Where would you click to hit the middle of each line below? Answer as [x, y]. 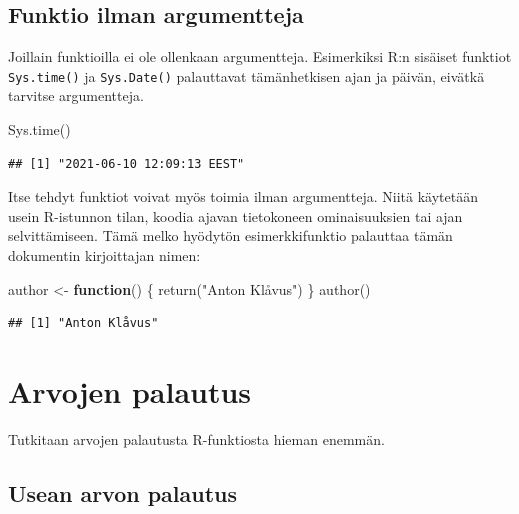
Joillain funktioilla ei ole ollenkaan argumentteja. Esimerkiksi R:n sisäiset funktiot [260, 56]
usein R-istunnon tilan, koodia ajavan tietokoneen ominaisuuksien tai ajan [235, 215]
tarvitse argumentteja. [76, 95]
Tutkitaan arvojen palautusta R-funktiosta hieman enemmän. [196, 438]
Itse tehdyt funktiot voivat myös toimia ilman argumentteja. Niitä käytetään [243, 196]
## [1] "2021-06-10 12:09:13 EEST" [126, 163]
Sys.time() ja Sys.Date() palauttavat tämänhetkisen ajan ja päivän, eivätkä [246, 75]
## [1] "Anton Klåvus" [83, 323]
